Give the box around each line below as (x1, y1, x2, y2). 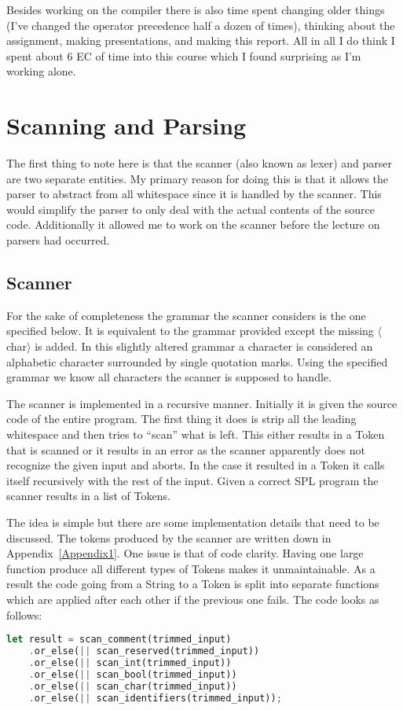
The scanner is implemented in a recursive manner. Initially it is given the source (6, 395, 398, 411)
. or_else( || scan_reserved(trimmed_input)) (28, 646, 260, 657)
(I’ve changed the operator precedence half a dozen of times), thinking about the (6, 17, 395, 33)
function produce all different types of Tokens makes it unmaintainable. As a (6, 560, 376, 576)
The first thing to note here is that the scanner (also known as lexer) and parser (6, 155, 393, 171)
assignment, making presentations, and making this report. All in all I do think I (6, 32, 395, 49)
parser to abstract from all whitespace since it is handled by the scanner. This (6, 186, 382, 202)
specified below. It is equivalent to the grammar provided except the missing (6, 322, 374, 339)
